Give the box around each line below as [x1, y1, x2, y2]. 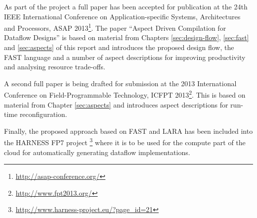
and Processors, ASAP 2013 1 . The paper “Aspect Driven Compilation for [4, 21, 226, 33]
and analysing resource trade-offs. [4, 61, 105, 72]
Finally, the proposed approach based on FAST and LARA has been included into [4, 125, 253, 136]
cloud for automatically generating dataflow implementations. [4, 147, 190, 157]
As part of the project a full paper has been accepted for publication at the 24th [4, 1, 248, 11]
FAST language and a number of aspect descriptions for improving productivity [4, 52, 246, 62]
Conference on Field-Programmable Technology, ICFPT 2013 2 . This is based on [4, 88, 246, 100]
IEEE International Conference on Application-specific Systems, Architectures [4, 11, 241, 21]
